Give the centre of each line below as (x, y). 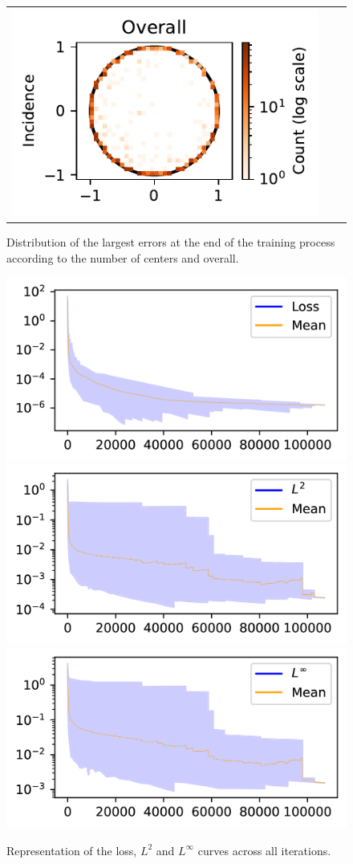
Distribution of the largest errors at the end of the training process (171, 242)
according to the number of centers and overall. (123, 257)
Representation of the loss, (72, 850)
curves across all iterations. (264, 850)
